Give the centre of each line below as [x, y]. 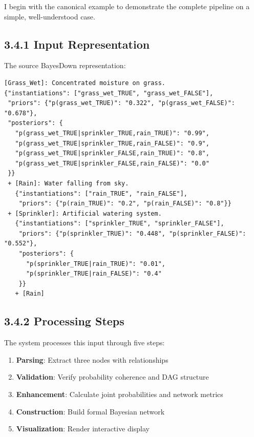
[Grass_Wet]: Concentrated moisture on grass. [85, 83]
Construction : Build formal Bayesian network [90, 411]
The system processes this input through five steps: [84, 342]
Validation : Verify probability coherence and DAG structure [112, 377]
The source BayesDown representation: [65, 65]
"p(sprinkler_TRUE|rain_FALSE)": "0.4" [94, 274]
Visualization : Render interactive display [83, 429]
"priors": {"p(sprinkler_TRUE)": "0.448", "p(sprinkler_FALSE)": [132, 233]
